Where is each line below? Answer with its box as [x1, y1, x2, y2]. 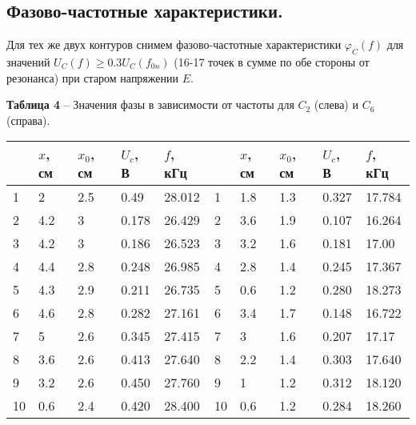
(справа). [6, 111, 50, 128]
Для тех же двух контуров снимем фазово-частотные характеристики [6, 36, 342, 53]
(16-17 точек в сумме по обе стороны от [174, 54, 370, 70]
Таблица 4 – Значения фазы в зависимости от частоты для [6, 96, 294, 113]
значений [6, 54, 50, 70]
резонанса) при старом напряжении [6, 69, 178, 86]
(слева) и [314, 96, 358, 113]
